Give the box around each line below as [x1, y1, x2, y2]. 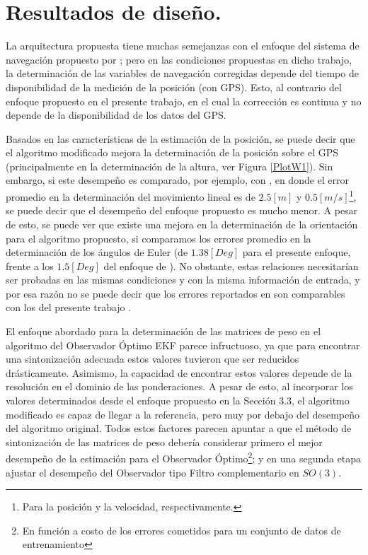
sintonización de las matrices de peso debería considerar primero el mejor [6, 434, 323, 449]
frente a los [6, 258, 54, 273]
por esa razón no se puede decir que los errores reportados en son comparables [6, 286, 345, 300]
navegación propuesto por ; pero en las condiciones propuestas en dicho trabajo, [6, 52, 352, 66]
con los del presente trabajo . [6, 300, 132, 315]
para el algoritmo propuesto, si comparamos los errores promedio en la [6, 230, 311, 245]
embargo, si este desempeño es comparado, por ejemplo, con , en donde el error [6, 173, 350, 187]
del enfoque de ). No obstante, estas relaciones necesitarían [103, 258, 359, 273]
